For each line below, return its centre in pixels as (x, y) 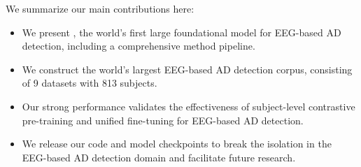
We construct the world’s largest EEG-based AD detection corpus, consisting (187, 69)
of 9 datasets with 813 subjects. (90, 83)
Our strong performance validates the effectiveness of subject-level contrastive (189, 106)
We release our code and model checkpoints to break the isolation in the (177, 144)
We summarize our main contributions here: (100, 8)
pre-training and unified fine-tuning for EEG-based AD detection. (163, 120)
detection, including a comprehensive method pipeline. (139, 46)
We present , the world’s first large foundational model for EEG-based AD (182, 32)
